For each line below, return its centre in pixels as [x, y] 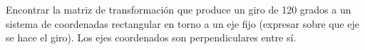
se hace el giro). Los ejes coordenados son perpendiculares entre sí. [151, 37]
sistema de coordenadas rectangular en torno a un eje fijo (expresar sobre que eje [183, 23]
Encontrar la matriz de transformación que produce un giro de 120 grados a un [179, 9]
